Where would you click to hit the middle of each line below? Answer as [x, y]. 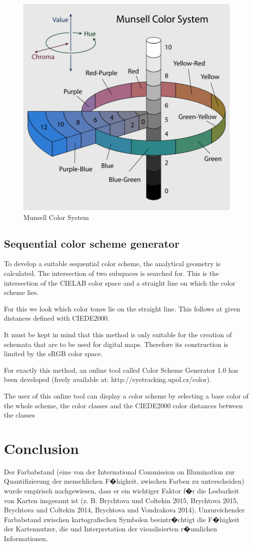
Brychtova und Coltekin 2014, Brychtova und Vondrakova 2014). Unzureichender [124, 510]
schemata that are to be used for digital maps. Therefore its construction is [116, 344]
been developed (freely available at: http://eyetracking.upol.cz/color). [108, 379]
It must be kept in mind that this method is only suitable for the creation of [118, 334]
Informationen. [26, 538]
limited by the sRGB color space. [53, 354]
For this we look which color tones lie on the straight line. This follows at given [122, 308]
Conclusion [42, 448]
